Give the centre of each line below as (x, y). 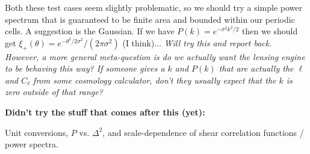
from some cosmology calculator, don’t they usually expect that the (155, 80)
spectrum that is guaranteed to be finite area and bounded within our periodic (150, 19)
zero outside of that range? (54, 92)
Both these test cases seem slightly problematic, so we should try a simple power (154, 7)
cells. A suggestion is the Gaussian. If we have (90, 31)
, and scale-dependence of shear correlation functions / (203, 132)
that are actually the (256, 68)
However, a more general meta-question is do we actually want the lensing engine (155, 56)
